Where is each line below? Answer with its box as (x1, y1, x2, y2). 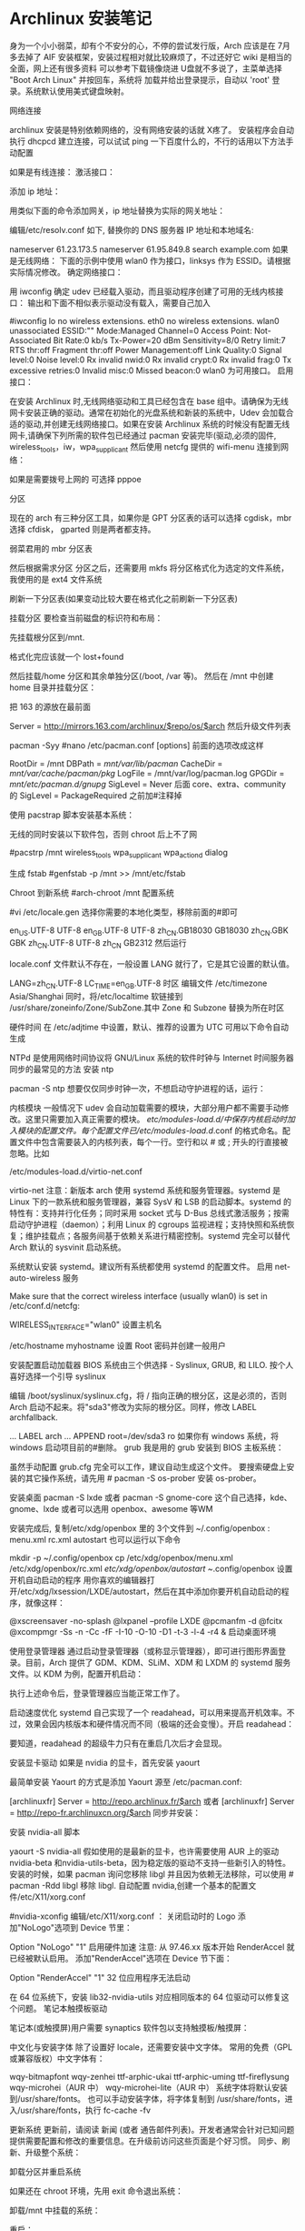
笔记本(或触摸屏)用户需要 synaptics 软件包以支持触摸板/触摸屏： (9, 2022, 250, 2033)
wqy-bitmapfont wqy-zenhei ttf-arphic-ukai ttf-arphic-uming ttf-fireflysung (9, 2071, 290, 2082)
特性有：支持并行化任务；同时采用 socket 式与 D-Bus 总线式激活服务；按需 (9, 1207, 290, 1218)
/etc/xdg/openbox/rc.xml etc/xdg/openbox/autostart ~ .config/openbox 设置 (9, 1563, 293, 1574)
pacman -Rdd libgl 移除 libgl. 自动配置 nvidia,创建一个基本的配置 (9, 1880, 249, 1891)
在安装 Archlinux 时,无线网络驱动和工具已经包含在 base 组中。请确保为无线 (9, 395, 289, 406)
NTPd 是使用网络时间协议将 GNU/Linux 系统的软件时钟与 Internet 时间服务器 (9, 1052, 295, 1063)
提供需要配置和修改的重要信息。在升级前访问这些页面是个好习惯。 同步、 (9, 2135, 282, 2146)
